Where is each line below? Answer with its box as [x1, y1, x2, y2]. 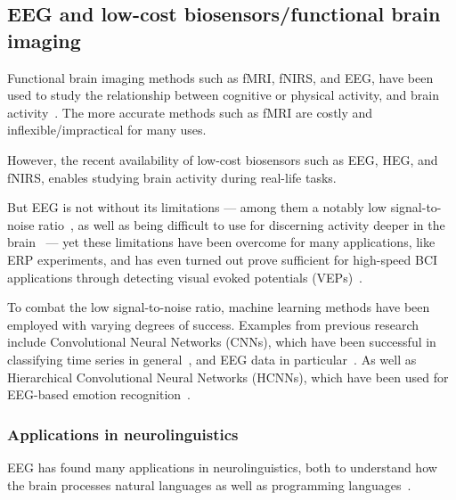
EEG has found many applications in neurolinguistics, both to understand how [7, 457, 437, 476]
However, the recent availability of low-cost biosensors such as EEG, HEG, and [7, 150, 438, 168]
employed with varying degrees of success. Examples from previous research [7, 315, 419, 333]
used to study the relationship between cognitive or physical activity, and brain [7, 86, 440, 104]
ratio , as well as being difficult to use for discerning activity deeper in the [38, 215, 445, 234]
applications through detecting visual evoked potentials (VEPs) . [7, 267, 363, 286]
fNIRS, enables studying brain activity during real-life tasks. [7, 168, 337, 186]
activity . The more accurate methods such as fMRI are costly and [7, 102, 373, 121]
